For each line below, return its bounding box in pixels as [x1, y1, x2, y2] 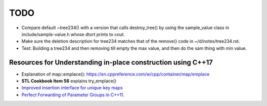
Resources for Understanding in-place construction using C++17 [9, 58, 213, 67]
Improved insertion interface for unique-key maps [21, 85, 123, 91]
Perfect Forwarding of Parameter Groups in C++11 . [21, 92, 125, 98]
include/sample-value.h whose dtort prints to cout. [21, 31, 125, 37]
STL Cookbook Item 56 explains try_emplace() [21, 78, 117, 84]
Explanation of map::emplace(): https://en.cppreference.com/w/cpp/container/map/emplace [21, 71, 210, 77]
